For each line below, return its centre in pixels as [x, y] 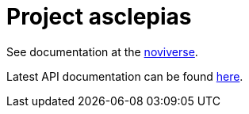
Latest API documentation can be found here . [125, 76]
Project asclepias [99, 17]
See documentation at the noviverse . [102, 51]
